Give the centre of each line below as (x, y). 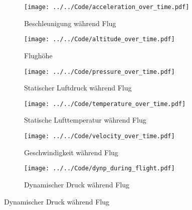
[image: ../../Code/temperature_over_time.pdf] (105, 104)
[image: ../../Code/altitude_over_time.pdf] (100, 39)
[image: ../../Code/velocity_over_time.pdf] (100, 136)
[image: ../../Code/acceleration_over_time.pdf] (107, 7)
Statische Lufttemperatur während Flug (85, 120)
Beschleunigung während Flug (70, 23)
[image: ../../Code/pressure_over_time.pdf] (100, 72)
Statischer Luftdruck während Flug (78, 88)
